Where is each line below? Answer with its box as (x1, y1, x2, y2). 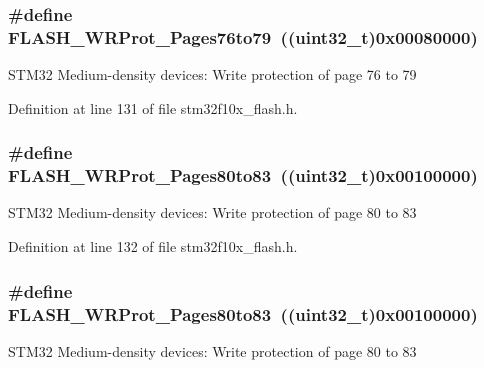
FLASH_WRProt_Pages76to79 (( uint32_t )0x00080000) (8, 24, 478, 49)
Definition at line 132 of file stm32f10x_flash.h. (8, 236, 298, 257)
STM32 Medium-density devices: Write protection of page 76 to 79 (8, 64, 417, 85)
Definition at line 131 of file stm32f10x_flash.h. (8, 97, 298, 118)
